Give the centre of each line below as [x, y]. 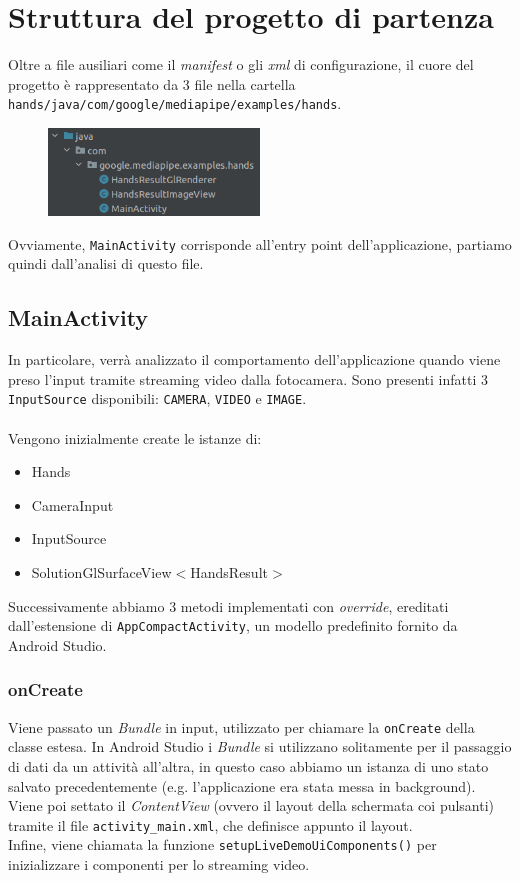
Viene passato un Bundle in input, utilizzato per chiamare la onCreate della [241, 726]
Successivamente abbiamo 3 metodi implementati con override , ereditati [228, 605]
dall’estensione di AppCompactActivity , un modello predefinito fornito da [233, 625]
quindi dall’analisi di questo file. [106, 263]
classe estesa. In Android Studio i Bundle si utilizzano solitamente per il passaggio [260, 746]
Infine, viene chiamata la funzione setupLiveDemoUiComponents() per [222, 844]
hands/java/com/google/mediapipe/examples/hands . [175, 103]
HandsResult [229, 572]
